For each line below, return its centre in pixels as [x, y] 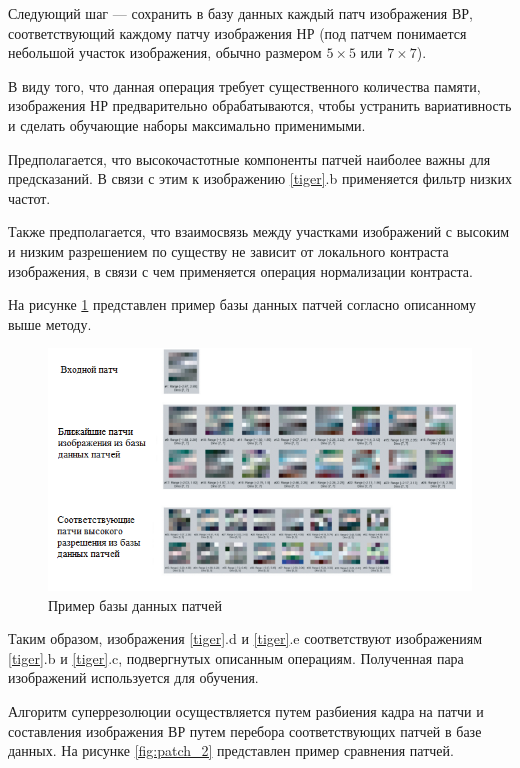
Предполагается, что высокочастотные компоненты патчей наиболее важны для [249, 158]
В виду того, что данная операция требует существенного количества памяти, [244, 85]
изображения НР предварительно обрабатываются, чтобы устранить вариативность [260, 105]
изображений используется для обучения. [133, 677]
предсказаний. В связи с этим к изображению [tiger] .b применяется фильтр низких [260, 178]
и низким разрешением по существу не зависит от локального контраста [228, 250]
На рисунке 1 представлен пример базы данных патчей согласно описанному [242, 304]
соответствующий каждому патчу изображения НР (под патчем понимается [237, 32]
